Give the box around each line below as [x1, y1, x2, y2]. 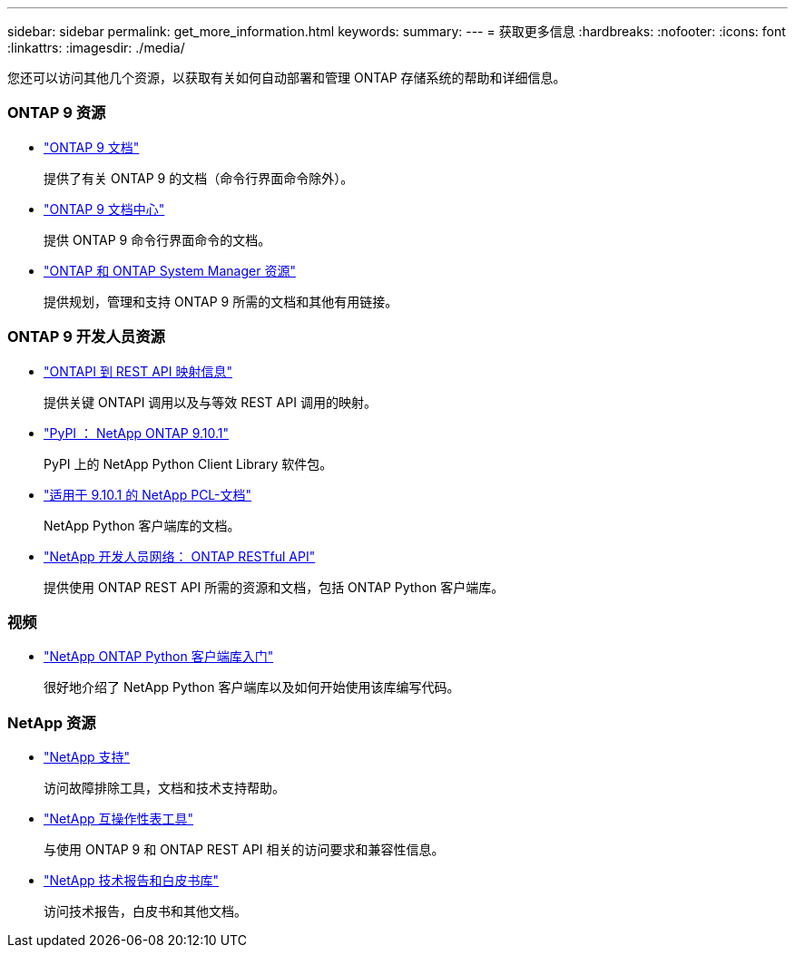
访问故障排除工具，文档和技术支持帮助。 [44, 780, 285, 795]
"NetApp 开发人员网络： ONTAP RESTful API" [44, 548, 316, 564]
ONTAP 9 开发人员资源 [7, 327, 165, 346]
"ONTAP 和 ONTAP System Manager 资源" [44, 262, 296, 278]
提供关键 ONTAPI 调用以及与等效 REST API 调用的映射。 [44, 394, 377, 410]
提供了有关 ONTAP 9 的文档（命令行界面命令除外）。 [44, 170, 354, 186]
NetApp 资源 [7, 713, 96, 732]
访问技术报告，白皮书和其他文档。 [44, 903, 247, 919]
